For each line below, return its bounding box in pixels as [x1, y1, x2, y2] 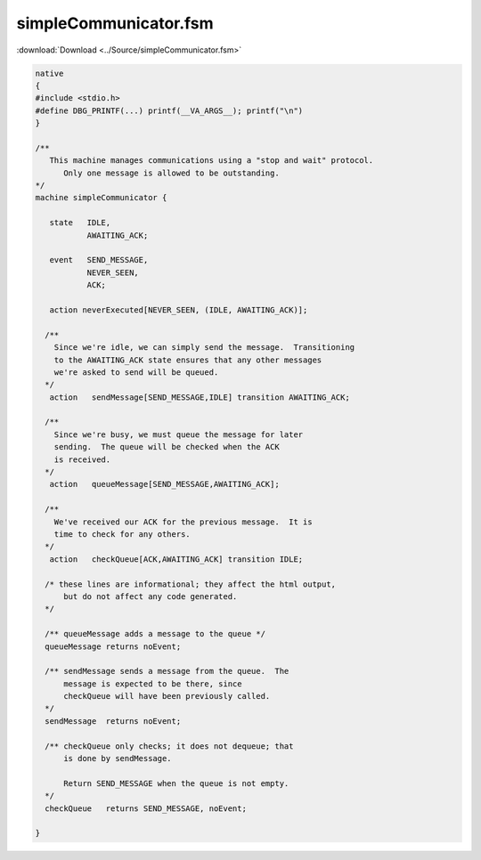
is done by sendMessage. [63, 753, 173, 764]
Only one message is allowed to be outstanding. [63, 167, 280, 178]
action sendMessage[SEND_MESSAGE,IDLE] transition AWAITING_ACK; [49, 392, 351, 402]
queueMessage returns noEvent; [45, 641, 182, 652]
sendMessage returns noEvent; [45, 716, 182, 726]
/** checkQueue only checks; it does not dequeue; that [45, 741, 294, 751]
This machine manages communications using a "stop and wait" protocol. [49, 156, 374, 166]
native [35, 68, 64, 78]
